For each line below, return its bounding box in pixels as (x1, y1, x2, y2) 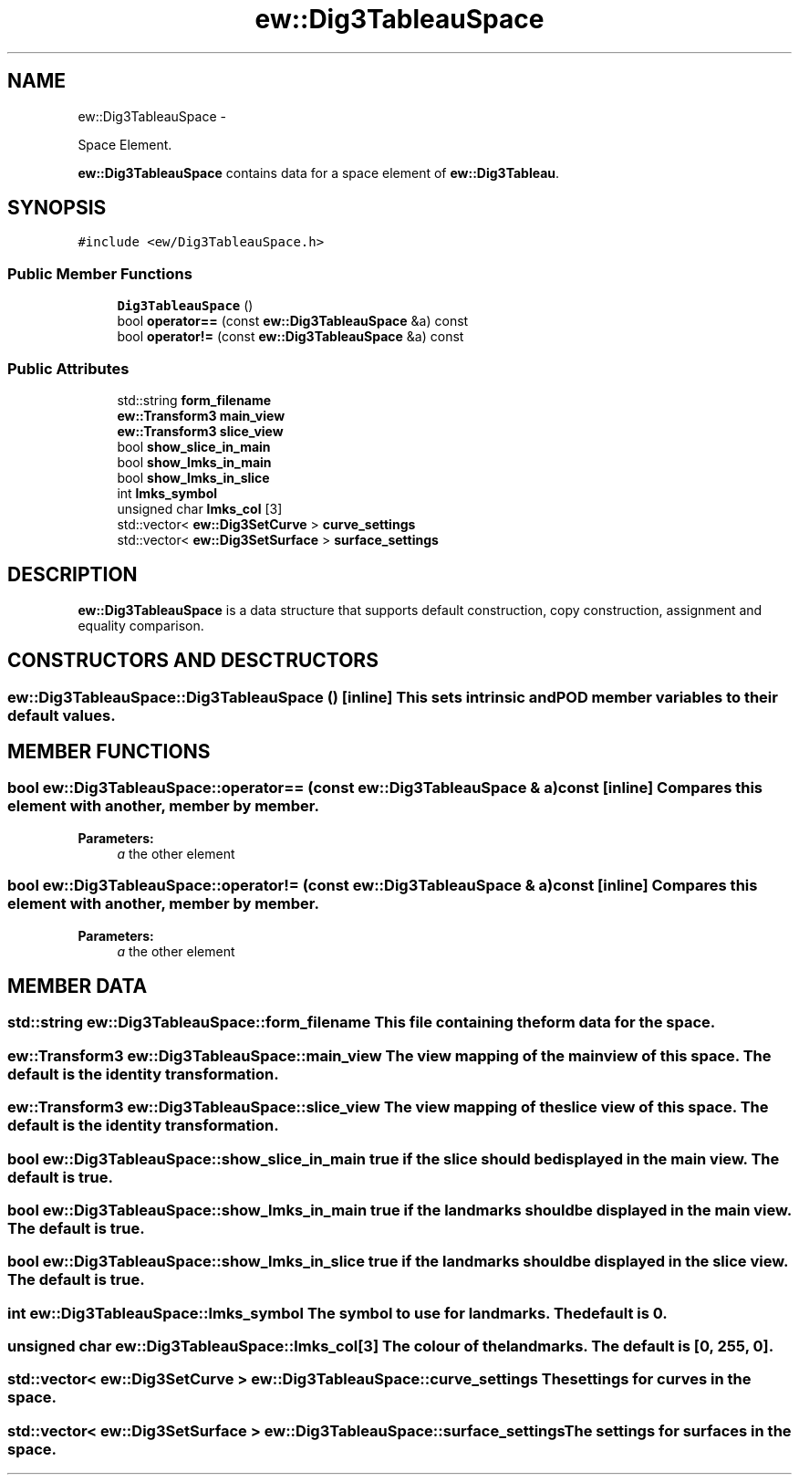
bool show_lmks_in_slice (117, 469, 270, 485)
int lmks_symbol (117, 485, 218, 501)
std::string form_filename (117, 391, 272, 408)
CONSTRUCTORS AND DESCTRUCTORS (7, 649, 379, 673)
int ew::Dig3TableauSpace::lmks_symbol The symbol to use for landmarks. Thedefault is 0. (7, 1303, 668, 1322)
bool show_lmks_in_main (117, 454, 272, 470)
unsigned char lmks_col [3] (117, 500, 283, 517)
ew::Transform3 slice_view (117, 423, 284, 439)
